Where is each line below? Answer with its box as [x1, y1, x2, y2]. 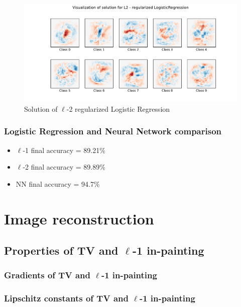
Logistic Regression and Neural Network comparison [4, 125, 222, 137]
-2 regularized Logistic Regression [66, 103, 170, 114]
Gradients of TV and [4, 269, 90, 281]
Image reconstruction [4, 208, 154, 228]
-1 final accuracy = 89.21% [23, 144, 105, 155]
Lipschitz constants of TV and [4, 292, 129, 304]
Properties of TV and [4, 243, 118, 258]
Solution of [24, 103, 58, 114]
